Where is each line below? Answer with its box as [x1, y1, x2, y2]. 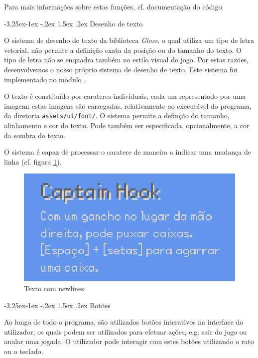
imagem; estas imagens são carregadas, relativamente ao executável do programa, [4, 100, 252, 111]
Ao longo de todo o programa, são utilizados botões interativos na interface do [4, 317, 244, 327]
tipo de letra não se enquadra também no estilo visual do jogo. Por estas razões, [4, 54, 249, 65]
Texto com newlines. [24, 283, 86, 293]
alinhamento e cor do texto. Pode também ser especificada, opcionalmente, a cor [4, 120, 250, 130]
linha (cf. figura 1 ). [4, 156, 62, 167]
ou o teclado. [4, 346, 43, 356]
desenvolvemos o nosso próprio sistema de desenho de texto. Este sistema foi [4, 64, 238, 74]
